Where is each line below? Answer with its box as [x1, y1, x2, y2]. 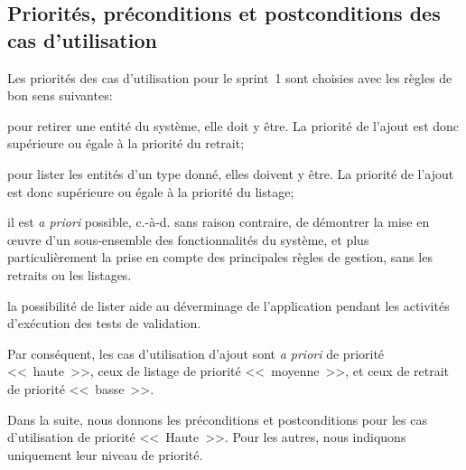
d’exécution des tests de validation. [7, 314, 201, 333]
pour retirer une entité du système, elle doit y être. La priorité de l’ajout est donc [7, 116, 460, 135]
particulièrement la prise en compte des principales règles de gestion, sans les [7, 248, 433, 267]
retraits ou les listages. [7, 265, 132, 284]
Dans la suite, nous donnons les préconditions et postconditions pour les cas [7, 409, 427, 428]
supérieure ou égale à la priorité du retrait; [7, 134, 245, 153]
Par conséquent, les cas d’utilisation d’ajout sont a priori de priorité [7, 343, 385, 362]
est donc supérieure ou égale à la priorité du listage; [7, 182, 294, 201]
